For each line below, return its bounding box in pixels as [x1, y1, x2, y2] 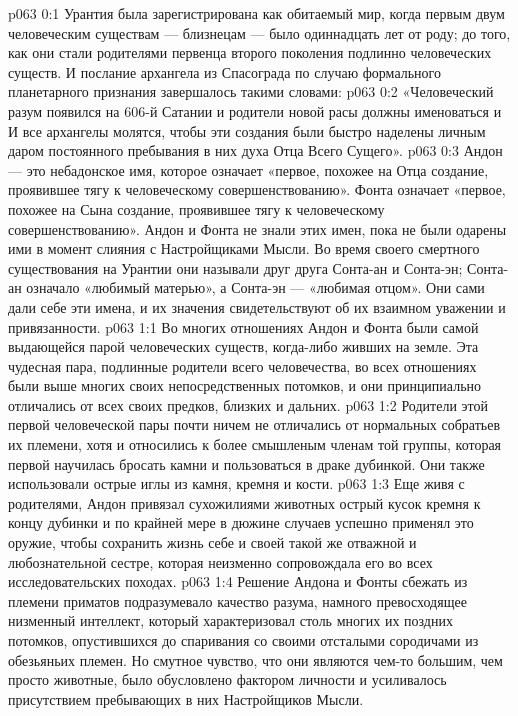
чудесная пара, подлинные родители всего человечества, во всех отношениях [8, 355, 477, 376]
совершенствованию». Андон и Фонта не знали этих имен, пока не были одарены [8, 218, 507, 239]
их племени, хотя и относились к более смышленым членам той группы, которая [8, 434, 502, 455]
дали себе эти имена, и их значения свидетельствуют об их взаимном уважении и [8, 296, 506, 317]
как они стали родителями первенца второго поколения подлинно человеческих [8, 42, 492, 63]
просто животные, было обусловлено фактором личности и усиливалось [8, 669, 447, 690]
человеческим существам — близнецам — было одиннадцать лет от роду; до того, [8, 22, 511, 43]
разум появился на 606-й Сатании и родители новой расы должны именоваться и [8, 100, 502, 121]
